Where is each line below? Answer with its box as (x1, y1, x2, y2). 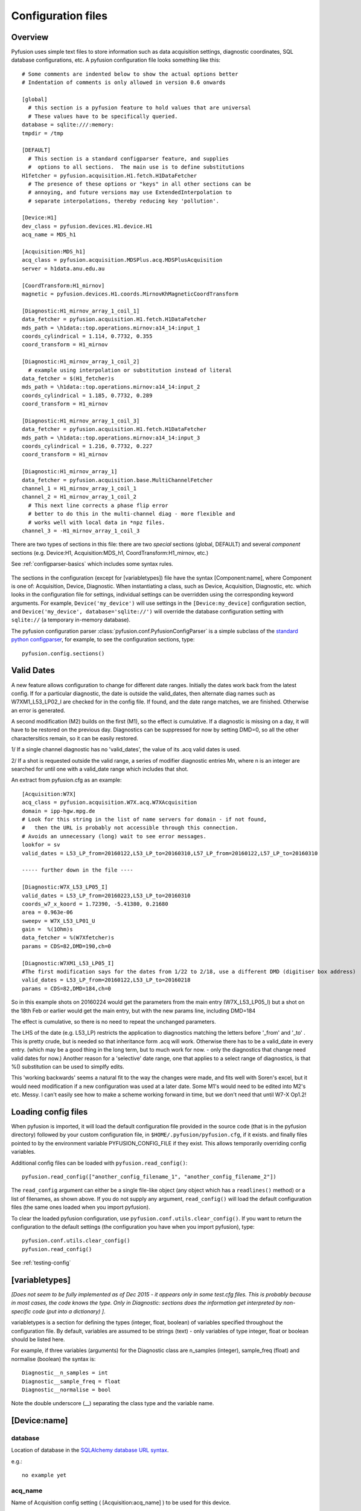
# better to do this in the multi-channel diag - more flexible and (28, 511, 235, 517)
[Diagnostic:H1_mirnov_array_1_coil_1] (22, 307, 140, 314)
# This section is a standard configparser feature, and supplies (28, 155, 229, 162)
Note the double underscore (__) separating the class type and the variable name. (11, 1400, 214, 1407)
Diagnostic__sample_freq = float (22, 1378, 121, 1385)
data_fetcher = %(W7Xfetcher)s (22, 934, 115, 941)
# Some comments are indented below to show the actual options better (22, 70, 238, 77)
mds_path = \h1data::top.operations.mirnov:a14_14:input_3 (22, 434, 200, 441)
